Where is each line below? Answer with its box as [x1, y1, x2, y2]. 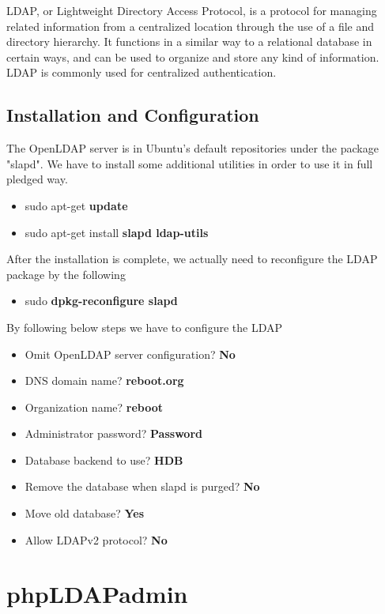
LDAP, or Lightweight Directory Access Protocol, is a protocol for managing [6, 2, 377, 18]
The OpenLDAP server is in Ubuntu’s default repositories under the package [6, 140, 379, 156]
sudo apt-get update [25, 197, 128, 213]
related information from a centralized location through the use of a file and [6, 17, 375, 34]
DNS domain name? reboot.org [25, 372, 184, 389]
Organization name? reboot [25, 398, 164, 415]
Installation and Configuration [6, 103, 259, 127]
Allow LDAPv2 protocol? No [25, 531, 168, 548]
